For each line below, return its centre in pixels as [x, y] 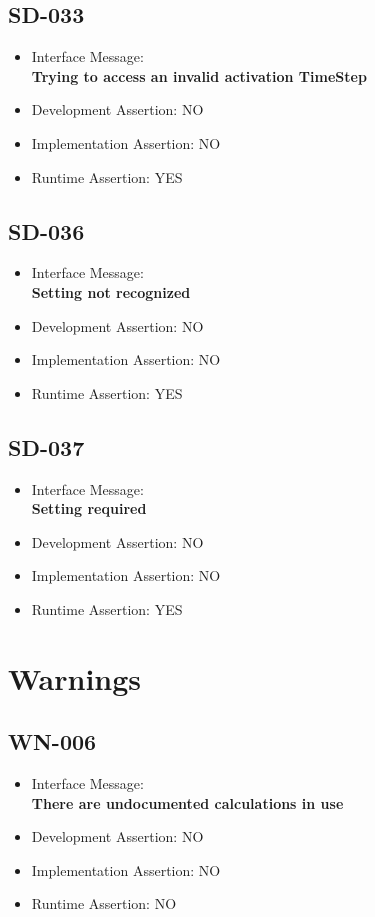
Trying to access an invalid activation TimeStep [199, 75]
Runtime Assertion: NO [104, 903]
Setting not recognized [111, 291]
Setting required [89, 508]
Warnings [75, 677]
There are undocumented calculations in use [187, 802]
